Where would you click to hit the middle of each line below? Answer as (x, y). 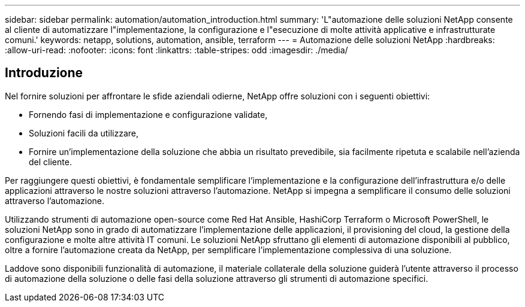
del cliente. (50, 162)
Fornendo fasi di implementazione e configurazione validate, (148, 114)
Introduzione (44, 73)
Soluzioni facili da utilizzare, (84, 133)
